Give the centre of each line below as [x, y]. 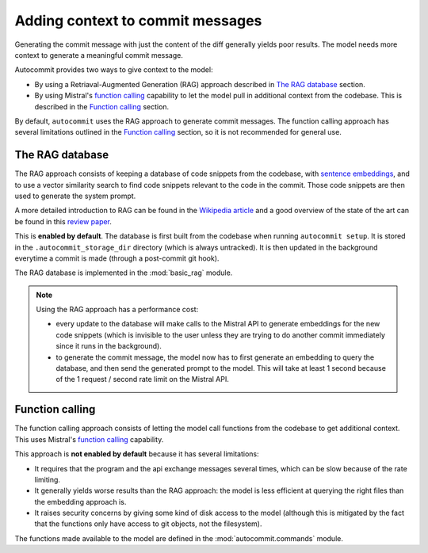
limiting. [48, 479]
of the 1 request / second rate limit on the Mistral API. [142, 379]
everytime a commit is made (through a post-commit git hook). [117, 258]
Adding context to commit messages [138, 21]
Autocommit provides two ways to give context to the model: [114, 70]
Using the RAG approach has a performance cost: [117, 310]
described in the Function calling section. [102, 106]
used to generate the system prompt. [75, 196]
